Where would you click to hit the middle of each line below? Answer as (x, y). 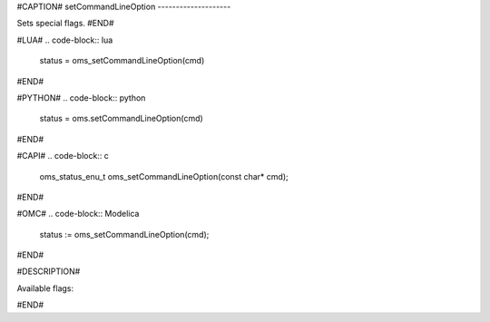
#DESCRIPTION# (49, 271)
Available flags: (45, 288)
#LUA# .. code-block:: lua (65, 40)
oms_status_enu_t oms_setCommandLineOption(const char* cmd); (164, 176)
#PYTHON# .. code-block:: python (81, 98)
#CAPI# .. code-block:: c (63, 156)
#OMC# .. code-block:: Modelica (78, 214)
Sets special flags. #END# (65, 24)
